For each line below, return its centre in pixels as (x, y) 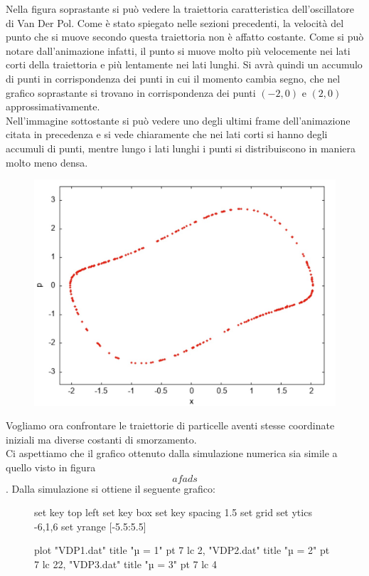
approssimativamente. (53, 106)
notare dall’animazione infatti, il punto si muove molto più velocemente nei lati (178, 50)
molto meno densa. (47, 162)
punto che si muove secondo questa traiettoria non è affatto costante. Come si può (185, 37)
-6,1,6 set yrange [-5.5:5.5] (90, 526)
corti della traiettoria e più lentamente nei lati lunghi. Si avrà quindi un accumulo (184, 64)
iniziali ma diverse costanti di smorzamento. (101, 439)
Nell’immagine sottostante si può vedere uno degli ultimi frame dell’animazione (178, 120)
